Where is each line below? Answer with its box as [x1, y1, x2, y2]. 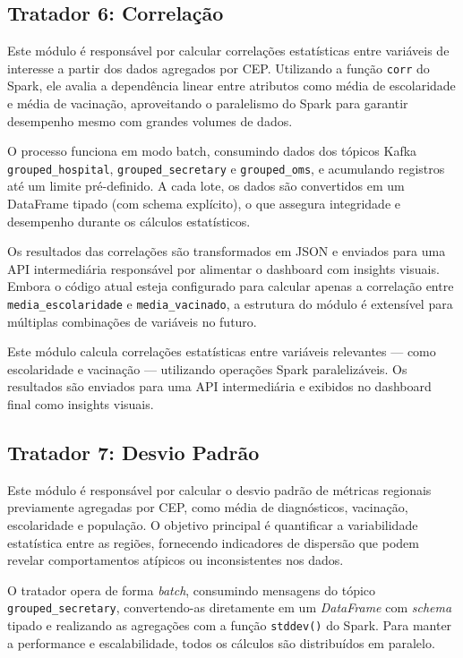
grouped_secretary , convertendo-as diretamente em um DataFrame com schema [7, 598, 452, 617]
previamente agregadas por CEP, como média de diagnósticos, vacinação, [7, 498, 408, 517]
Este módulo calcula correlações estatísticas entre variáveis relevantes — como [7, 342, 436, 361]
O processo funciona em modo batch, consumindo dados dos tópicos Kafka [7, 141, 417, 160]
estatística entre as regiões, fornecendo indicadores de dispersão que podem [7, 533, 419, 551]
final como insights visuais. [7, 395, 154, 414]
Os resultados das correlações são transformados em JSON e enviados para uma [7, 242, 446, 261]
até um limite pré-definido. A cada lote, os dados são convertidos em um [7, 176, 405, 195]
